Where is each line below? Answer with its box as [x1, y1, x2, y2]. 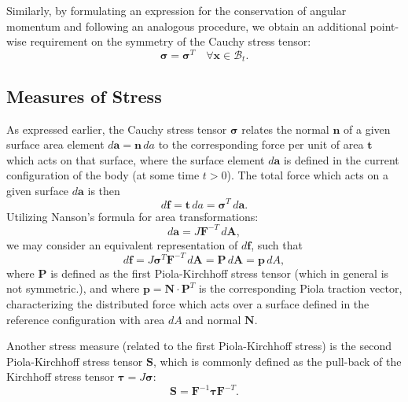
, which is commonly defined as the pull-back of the [153, 352, 402, 369]
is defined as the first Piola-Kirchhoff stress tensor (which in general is [50, 264, 389, 281]
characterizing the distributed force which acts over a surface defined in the [6, 295, 369, 312]
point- [369, 17, 399, 34]
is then [87, 182, 120, 198]
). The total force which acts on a [226, 167, 388, 183]
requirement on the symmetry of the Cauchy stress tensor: [30, 33, 311, 50]
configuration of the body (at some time [6, 167, 200, 183]
